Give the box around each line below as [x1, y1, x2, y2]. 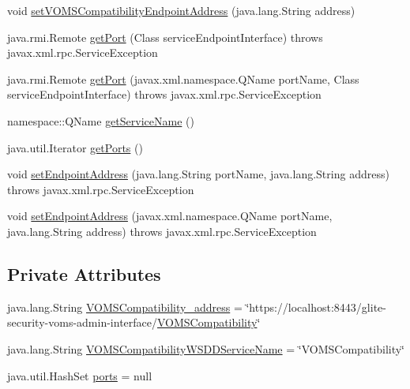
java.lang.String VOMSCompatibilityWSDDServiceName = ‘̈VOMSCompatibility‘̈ [7, 340, 405, 357]
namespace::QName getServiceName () [7, 112, 194, 129]
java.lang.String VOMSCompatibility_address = [7, 298, 243, 315]
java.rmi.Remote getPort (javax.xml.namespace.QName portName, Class [7, 70, 359, 87]
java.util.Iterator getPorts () [7, 139, 143, 155]
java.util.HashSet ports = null [7, 367, 152, 383]
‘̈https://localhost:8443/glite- [246, 298, 386, 315]
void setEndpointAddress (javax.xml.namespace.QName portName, [7, 208, 333, 224]
